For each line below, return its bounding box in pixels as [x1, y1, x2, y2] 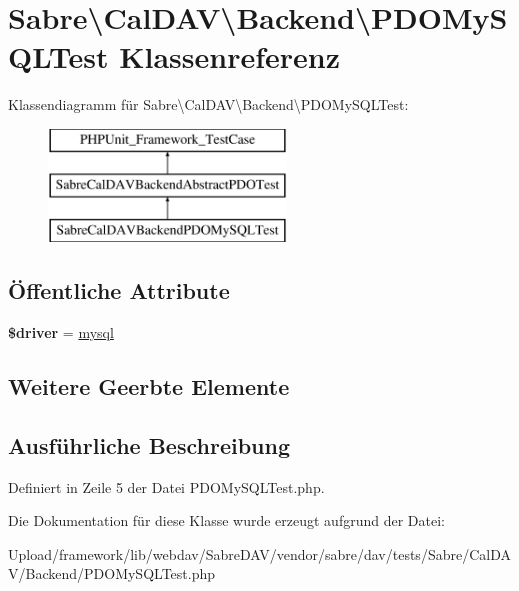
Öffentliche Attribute [8, 275, 230, 306]
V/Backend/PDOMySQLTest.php [8, 563, 216, 584]
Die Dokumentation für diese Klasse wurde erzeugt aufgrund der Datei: [8, 510, 445, 531]
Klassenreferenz [119, 36, 341, 77]
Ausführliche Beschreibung [8, 429, 290, 460]
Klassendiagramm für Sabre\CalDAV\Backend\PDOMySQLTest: [8, 94, 409, 115]
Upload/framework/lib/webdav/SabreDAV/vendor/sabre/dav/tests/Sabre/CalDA [8, 543, 511, 564]
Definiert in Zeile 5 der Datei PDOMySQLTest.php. [8, 476, 325, 497]
